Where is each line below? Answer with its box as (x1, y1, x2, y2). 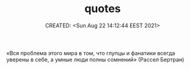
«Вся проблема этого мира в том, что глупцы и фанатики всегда (6, 49, 175, 56)
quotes (84, 2, 121, 16)
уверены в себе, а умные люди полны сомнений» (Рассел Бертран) (6, 56, 185, 63)
